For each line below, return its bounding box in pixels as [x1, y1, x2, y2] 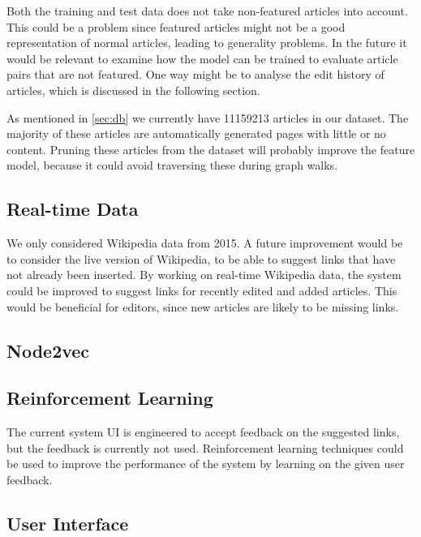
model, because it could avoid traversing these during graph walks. [6, 157, 338, 174]
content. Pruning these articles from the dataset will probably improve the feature [6, 140, 415, 157]
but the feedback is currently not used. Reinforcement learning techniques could [6, 439, 404, 456]
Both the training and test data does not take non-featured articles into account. [6, 2, 408, 19]
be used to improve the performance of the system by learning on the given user [6, 455, 405, 472]
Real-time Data [6, 196, 139, 221]
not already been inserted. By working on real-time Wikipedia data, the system [6, 266, 402, 283]
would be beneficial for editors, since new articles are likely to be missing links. [6, 298, 399, 315]
